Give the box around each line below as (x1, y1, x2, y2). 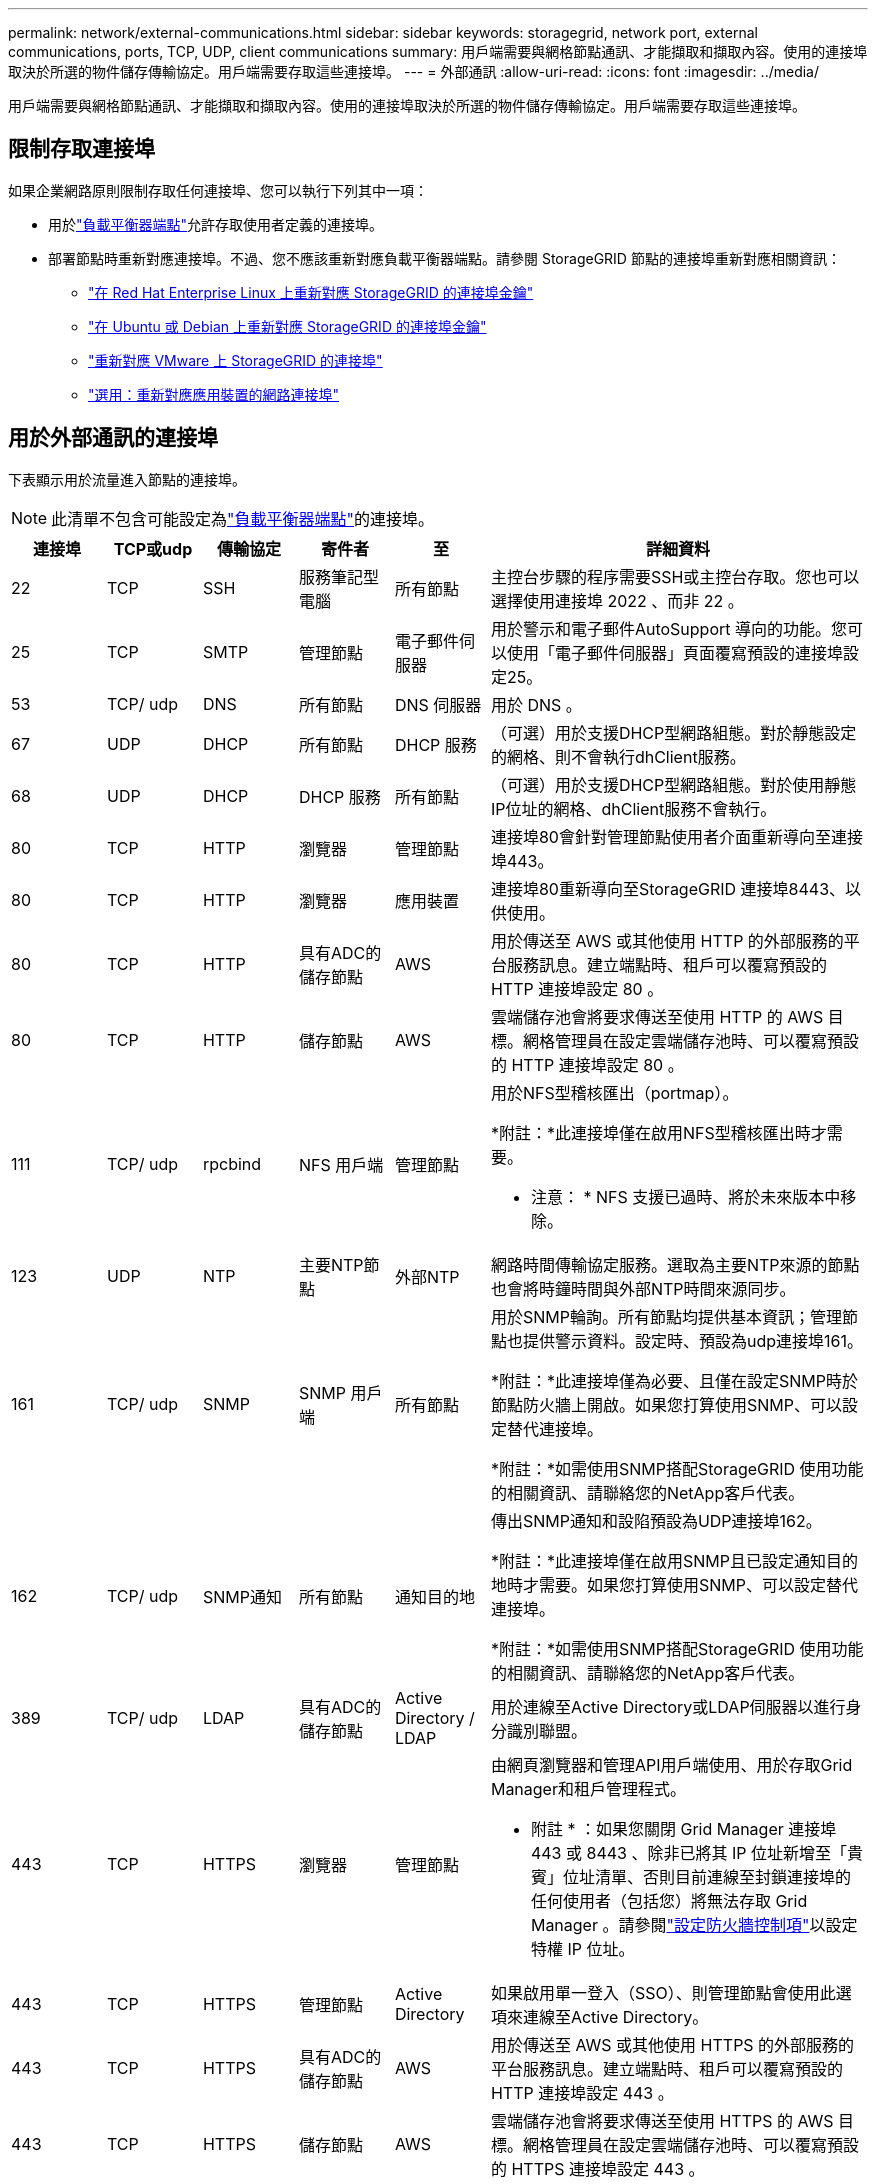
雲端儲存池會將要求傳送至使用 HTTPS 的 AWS (490, 2110, 834, 2131)
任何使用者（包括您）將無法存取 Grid (530, 1890, 808, 1911)
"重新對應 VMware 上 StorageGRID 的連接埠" (88, 351, 383, 369)
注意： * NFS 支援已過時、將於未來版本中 (530, 1186, 841, 1207)
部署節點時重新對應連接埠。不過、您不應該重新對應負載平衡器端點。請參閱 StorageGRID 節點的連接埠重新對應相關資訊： (48, 249, 841, 267)
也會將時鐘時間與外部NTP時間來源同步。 (490, 1278, 796, 1299)
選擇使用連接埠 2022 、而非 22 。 (490, 590, 744, 611)
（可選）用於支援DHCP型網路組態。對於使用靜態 (490, 774, 857, 795)
